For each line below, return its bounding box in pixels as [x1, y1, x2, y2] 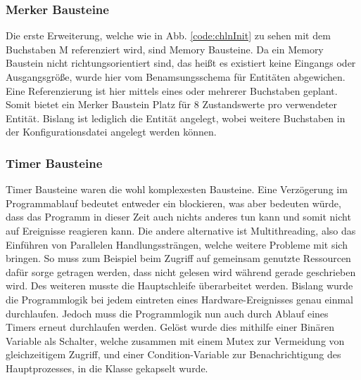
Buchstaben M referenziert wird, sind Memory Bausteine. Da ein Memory [6, 41, 324, 56]
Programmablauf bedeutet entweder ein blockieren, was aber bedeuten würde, [6, 195, 341, 210]
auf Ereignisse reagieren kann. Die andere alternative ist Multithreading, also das [6, 223, 356, 237]
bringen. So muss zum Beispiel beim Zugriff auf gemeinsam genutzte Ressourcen [6, 251, 351, 266]
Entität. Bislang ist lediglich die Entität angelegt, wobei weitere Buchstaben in [6, 110, 346, 125]
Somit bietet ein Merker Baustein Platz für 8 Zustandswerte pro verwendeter [6, 97, 338, 112]
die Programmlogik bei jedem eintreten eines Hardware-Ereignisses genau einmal [6, 291, 354, 306]
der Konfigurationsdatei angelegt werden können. [6, 124, 217, 139]
